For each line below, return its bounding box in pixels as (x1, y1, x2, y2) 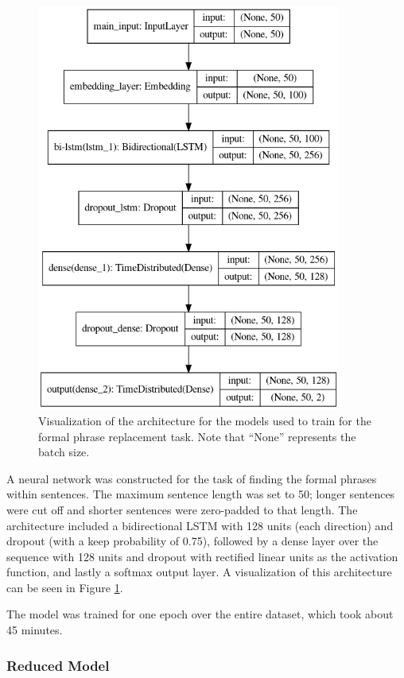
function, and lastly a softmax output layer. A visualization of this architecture (6, 564, 392, 580)
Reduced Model (6, 655, 110, 675)
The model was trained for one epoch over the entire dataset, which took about (6, 606, 394, 622)
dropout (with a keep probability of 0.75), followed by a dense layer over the (6, 533, 379, 549)
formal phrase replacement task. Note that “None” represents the (38, 428, 356, 444)
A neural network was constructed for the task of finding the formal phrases (6, 470, 377, 486)
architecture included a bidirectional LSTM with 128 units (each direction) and (6, 517, 394, 533)
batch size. (38, 444, 90, 460)
